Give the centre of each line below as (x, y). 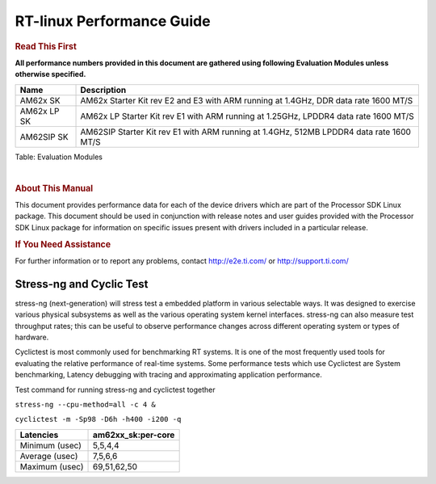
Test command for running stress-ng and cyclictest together (115, 389)
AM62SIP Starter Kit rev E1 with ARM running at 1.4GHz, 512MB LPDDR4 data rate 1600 (246, 132)
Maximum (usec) (52, 466)
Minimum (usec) (51, 445)
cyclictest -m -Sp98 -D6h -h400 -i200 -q (98, 419)
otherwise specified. (50, 74)
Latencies (39, 435)
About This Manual (54, 188)
